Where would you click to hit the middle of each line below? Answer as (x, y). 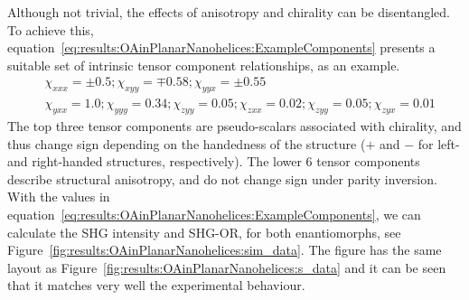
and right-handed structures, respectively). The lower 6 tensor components (214, 161)
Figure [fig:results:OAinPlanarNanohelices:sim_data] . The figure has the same (225, 250)
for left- (439, 143)
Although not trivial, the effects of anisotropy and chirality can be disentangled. (229, 12)
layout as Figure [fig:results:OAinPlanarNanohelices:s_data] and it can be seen (227, 267)
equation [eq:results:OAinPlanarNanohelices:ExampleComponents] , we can (214, 214)
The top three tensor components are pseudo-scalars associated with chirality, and (234, 126)
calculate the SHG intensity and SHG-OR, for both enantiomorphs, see (204, 232)
